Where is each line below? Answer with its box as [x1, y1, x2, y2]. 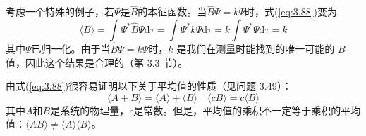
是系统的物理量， [50, 102, 130, 117]
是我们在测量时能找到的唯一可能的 [176, 41, 335, 56]
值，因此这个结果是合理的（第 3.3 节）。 [6, 55, 188, 69]
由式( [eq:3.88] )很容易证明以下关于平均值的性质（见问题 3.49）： [6, 79, 292, 93]
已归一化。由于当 [31, 41, 111, 56]
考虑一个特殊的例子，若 [6, 4, 114, 19]
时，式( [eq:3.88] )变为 [244, 4, 338, 19]
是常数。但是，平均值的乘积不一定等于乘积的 [133, 102, 341, 117]
